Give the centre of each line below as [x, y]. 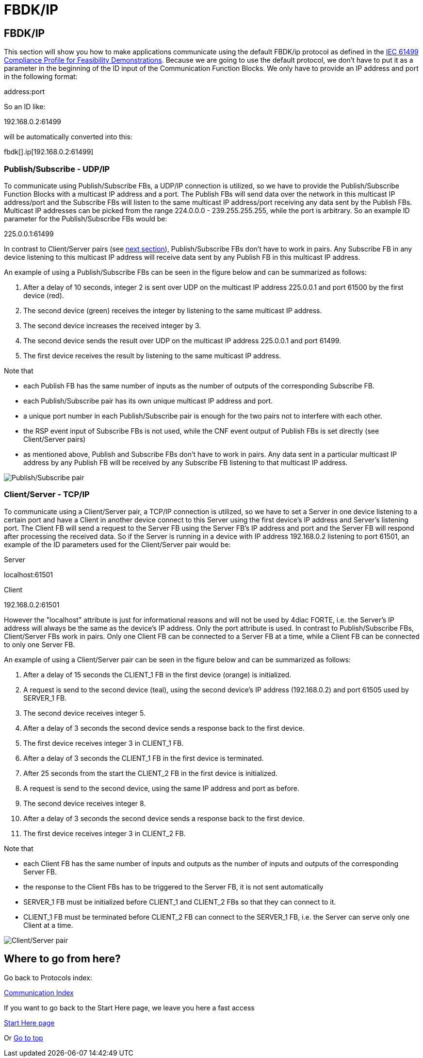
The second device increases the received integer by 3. [112, 325]
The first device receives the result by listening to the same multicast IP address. [152, 355]
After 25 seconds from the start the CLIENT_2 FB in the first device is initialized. [150, 773]
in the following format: [41, 77]
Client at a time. [48, 925]
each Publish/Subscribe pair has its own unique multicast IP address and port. [148, 401]
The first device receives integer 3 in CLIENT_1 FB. [104, 743]
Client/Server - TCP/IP [47, 495]
